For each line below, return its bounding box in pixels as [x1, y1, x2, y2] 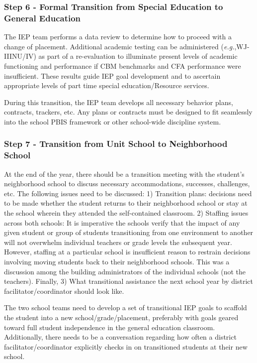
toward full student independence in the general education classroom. [4, 322, 215, 332]
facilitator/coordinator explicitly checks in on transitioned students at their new [4, 341, 248, 352]
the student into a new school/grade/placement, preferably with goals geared [4, 312, 239, 322]
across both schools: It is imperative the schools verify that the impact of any [4, 217, 240, 228]
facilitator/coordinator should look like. [4, 285, 124, 296]
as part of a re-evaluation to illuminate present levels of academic [38, 51, 238, 61]
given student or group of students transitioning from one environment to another [4, 227, 254, 238]
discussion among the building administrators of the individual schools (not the [4, 266, 246, 276]
